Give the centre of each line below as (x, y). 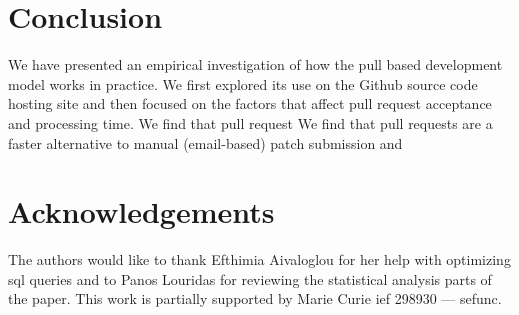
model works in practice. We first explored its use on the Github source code (243, 83)
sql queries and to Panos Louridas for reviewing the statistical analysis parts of (250, 278)
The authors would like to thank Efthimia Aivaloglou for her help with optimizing (259, 259)
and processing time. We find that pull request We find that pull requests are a (250, 122)
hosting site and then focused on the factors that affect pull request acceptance (250, 103)
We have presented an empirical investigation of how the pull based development (255, 64)
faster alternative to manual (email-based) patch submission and (205, 142)
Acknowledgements (141, 211)
